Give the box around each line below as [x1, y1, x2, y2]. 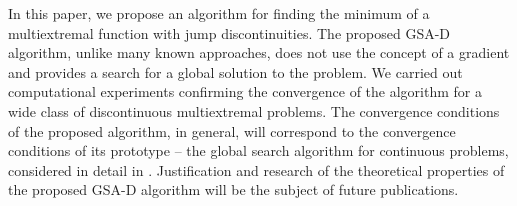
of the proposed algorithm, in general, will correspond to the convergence [8, 120, 456, 141]
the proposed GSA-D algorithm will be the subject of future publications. [8, 179, 459, 200]
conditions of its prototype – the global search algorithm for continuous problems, [8, 140, 509, 161]
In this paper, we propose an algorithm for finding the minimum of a [8, 3, 430, 23]
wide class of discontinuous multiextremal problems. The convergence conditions [8, 100, 500, 121]
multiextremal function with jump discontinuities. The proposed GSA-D [8, 22, 451, 43]
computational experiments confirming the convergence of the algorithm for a [8, 81, 482, 102]
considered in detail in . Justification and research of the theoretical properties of [8, 159, 505, 180]
